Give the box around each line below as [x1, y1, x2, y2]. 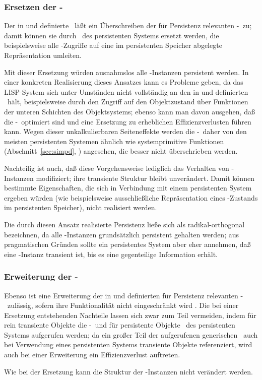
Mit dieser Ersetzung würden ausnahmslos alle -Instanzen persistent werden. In [4, 67, 249, 77]
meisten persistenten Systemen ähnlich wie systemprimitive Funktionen [4, 136, 224, 146]
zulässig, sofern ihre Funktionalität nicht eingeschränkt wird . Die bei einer [7, 300, 239, 310]
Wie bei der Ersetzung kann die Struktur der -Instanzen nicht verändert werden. [4, 366, 253, 376]
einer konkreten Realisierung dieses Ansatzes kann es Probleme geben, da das [4, 77, 243, 87]
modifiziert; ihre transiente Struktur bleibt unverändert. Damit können [36, 172, 254, 183]
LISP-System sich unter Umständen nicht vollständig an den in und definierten [4, 86, 248, 97]
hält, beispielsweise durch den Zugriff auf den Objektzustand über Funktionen [7, 96, 248, 107]
